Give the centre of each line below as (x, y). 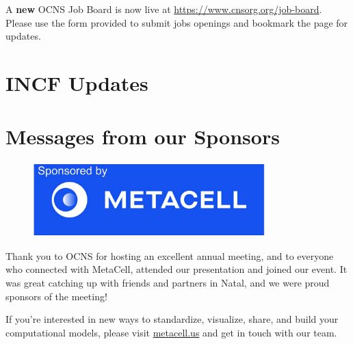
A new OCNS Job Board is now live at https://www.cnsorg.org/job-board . (164, 9)
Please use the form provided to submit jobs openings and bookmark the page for (177, 22)
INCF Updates (77, 82)
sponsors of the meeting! (56, 296)
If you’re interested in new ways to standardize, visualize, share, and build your (172, 319)
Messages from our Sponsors (143, 136)
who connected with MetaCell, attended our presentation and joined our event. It (176, 269)
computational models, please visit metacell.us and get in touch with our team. (171, 332)
